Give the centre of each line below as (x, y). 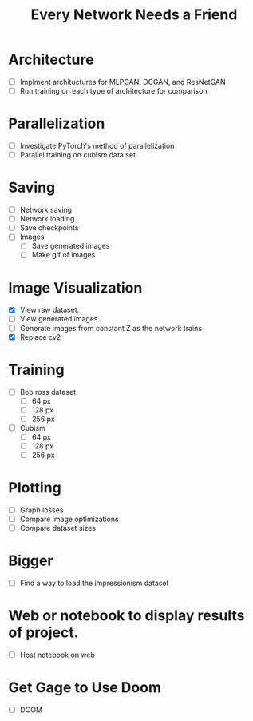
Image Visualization (75, 287)
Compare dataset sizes (58, 528)
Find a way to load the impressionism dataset (94, 583)
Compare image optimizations (69, 519)
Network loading (47, 219)
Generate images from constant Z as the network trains (111, 328)
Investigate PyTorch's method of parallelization (97, 146)
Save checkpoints (49, 228)
